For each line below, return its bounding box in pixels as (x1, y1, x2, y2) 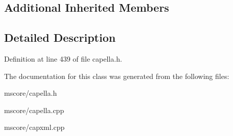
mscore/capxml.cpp (4, 122, 65, 132)
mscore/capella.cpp (4, 104, 64, 115)
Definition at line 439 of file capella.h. (4, 53, 122, 64)
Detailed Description (4, 30, 116, 45)
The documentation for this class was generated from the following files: (4, 70, 229, 81)
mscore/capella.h (4, 88, 57, 98)
